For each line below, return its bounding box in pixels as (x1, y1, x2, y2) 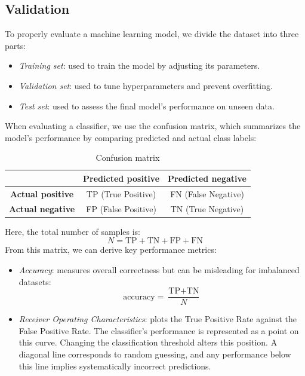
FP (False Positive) (86, 202, 156, 215)
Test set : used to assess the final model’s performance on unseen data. (19, 99, 275, 112)
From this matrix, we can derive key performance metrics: (5, 243, 217, 256)
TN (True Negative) (170, 202, 244, 215)
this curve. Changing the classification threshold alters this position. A (19, 336, 278, 349)
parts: (5, 39, 26, 51)
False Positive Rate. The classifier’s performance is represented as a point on (19, 324, 299, 337)
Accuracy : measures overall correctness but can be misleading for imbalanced (19, 263, 300, 276)
